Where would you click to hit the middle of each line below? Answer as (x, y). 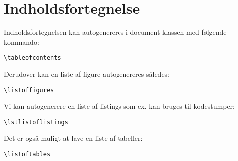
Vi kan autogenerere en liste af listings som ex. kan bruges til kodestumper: (119, 106)
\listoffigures (29, 90)
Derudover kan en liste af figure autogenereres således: (87, 74)
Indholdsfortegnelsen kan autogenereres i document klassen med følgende (115, 32)
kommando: (22, 42)
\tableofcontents (33, 58)
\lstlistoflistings (36, 122)
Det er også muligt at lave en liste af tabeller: (73, 138)
